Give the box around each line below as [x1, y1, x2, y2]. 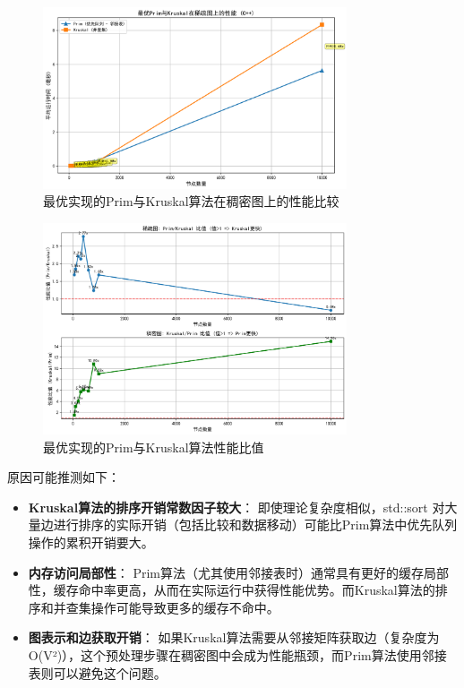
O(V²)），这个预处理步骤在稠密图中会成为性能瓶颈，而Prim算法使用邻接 [28, 646, 447, 664]
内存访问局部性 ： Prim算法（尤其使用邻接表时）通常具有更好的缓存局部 [28, 563, 450, 581]
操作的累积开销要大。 [28, 533, 154, 552]
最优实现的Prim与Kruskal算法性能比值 [43, 437, 264, 456]
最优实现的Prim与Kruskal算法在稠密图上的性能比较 [43, 192, 339, 211]
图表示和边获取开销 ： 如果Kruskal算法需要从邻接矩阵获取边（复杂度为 [28, 628, 440, 647]
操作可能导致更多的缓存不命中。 [90, 598, 279, 616]
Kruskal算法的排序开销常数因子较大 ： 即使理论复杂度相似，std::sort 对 [28, 497, 445, 516]
